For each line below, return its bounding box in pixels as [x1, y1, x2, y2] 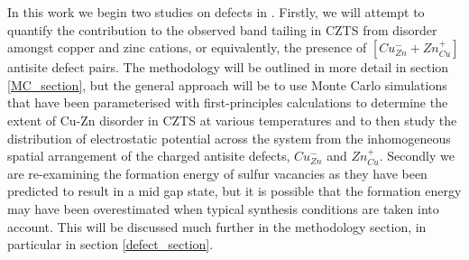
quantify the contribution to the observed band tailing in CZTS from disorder [7, 20, 437, 39]
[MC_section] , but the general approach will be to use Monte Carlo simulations [7, 75, 447, 94]
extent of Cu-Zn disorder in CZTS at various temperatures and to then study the [7, 110, 457, 129]
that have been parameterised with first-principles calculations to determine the [7, 93, 448, 112]
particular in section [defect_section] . [7, 235, 214, 254]
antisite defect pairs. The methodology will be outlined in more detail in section [7, 58, 449, 77]
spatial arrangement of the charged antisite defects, [7, 146, 290, 165]
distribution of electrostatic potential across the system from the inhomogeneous [7, 128, 451, 147]
